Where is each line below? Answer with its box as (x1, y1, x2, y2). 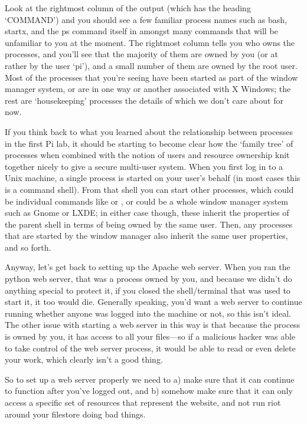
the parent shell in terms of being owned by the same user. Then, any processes (5, 218, 293, 230)
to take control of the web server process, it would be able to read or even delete (5, 341, 296, 354)
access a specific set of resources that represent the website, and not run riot (5, 396, 281, 408)
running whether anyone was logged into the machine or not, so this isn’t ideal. (5, 307, 291, 319)
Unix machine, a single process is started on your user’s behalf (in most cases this (5, 172, 301, 184)
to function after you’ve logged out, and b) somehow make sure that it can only (5, 384, 293, 397)
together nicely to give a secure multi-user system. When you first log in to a (5, 160, 283, 172)
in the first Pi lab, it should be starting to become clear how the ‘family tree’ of (5, 137, 293, 149)
